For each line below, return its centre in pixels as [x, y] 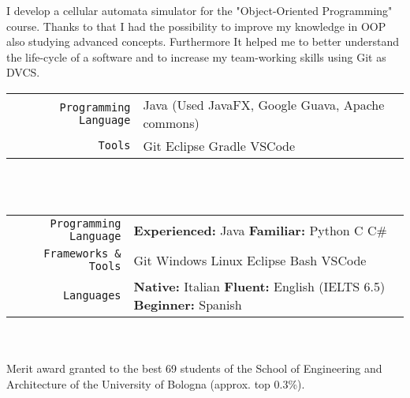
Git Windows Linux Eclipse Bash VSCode [250, 260]
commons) [171, 122]
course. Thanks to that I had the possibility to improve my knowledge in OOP [196, 26]
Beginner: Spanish [188, 305]
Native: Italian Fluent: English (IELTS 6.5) [259, 287]
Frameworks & [82, 254]
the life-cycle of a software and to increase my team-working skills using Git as [196, 56]
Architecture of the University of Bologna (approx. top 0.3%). [156, 383]
